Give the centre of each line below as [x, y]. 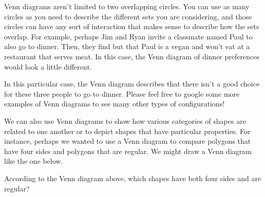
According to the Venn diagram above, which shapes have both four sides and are [133, 178]
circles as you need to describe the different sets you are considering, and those [128, 16]
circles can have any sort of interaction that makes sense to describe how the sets [132, 26]
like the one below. [34, 161]
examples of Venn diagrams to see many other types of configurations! [115, 104]
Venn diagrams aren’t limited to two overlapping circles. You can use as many [127, 6]
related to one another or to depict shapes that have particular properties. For [127, 131]
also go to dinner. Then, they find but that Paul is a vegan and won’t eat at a [127, 46]
